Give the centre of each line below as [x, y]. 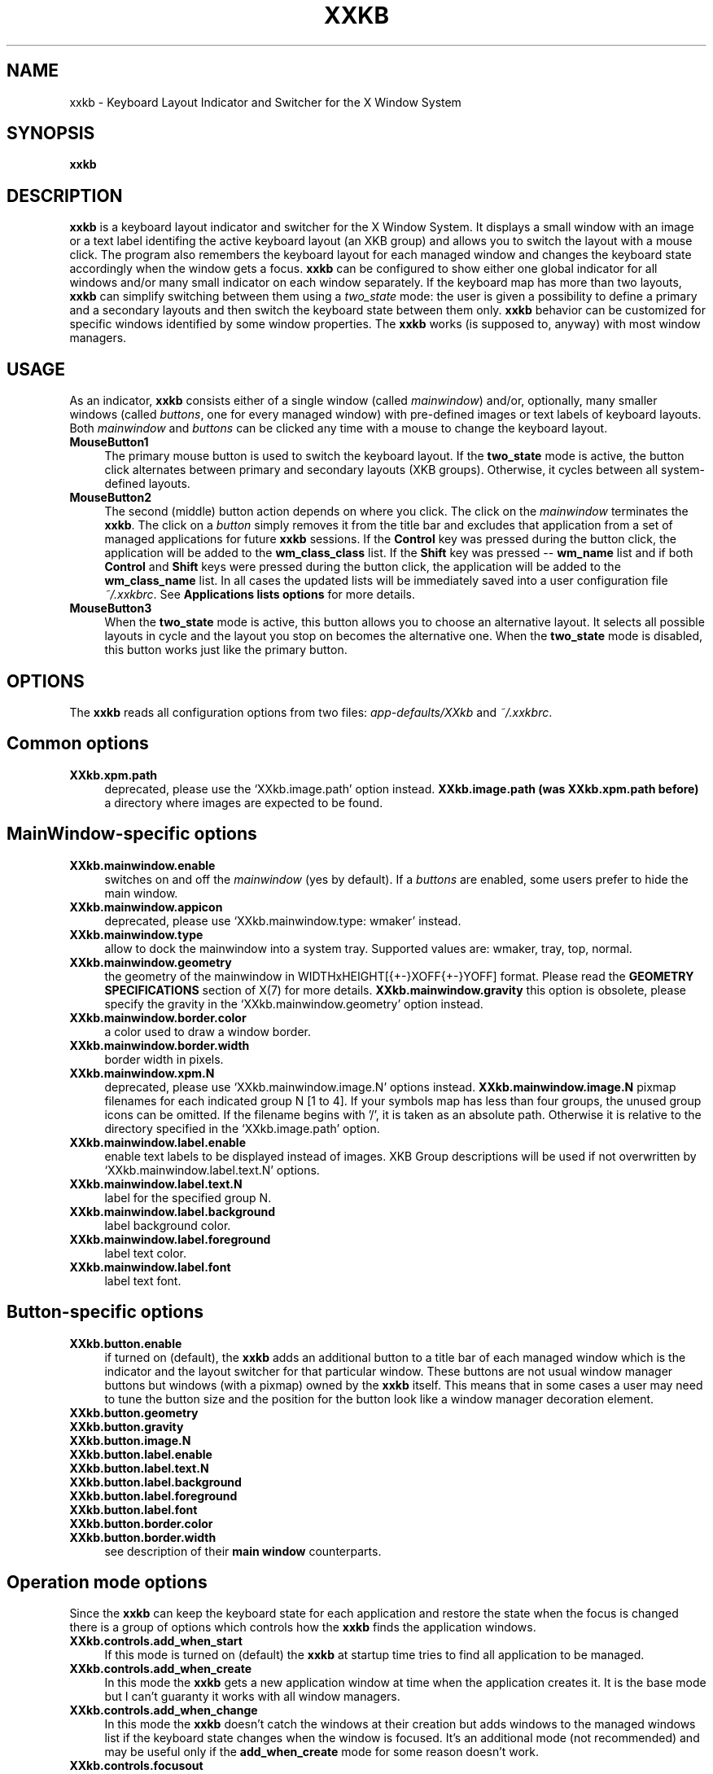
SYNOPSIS [51, 134]
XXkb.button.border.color [141, 1523]
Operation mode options [107, 1582]
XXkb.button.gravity [127, 1426]
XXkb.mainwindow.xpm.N [142, 1073]
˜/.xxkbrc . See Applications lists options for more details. [260, 595]
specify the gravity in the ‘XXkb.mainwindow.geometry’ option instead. [294, 1003]
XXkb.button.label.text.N [139, 1468]
